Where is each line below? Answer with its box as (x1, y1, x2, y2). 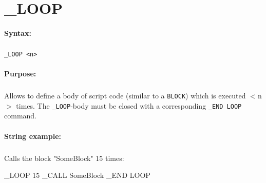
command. (4, 110, 36, 121)
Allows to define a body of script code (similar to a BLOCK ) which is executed (4, 90, 246, 101)
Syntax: (4, 27, 31, 38)
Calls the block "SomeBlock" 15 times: (4, 152, 124, 163)
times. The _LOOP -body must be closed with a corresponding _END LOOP (16, 100, 242, 111)
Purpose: (4, 68, 36, 79)
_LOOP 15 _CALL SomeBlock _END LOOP (4, 170, 150, 180)
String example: (4, 130, 62, 141)
